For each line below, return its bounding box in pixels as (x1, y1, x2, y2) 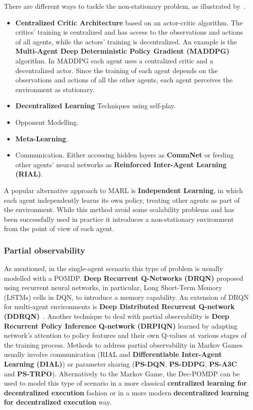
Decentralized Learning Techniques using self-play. (15, 100, 176, 111)
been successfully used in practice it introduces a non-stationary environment (4, 214, 234, 224)
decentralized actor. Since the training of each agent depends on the (15, 65, 218, 75)
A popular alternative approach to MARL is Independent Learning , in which (4, 185, 243, 195)
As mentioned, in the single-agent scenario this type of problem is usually (4, 263, 223, 273)
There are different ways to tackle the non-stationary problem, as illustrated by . (4, 1, 246, 11)
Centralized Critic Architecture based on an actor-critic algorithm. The (15, 17, 243, 27)
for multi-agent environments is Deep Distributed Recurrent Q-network (4, 301, 235, 312)
